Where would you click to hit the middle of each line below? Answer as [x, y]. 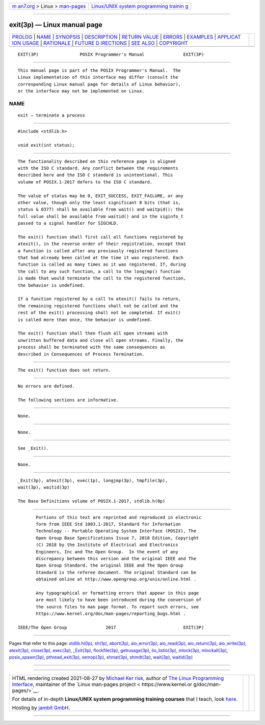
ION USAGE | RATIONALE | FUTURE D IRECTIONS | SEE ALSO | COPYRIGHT [100, 43]
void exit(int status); [46, 145]
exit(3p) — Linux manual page [56, 25]
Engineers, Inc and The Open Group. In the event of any [107, 552]
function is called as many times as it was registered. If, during [102, 265]
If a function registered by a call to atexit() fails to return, [99, 299]
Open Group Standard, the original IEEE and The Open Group [110, 565]
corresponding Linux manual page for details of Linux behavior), [99, 84]
